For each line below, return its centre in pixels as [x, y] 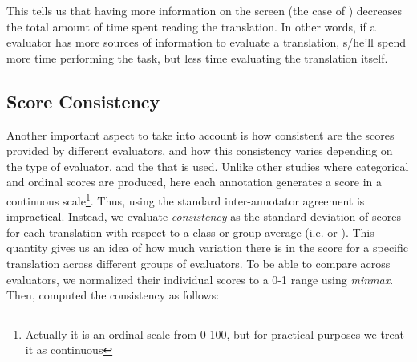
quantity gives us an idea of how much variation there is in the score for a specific [208, 248]
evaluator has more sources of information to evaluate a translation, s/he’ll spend [206, 42]
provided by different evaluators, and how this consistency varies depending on [200, 150]
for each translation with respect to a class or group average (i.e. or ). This [190, 232]
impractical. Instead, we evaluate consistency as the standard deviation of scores [204, 216]
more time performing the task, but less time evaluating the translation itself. [197, 57]
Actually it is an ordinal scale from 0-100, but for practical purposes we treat [215, 334]
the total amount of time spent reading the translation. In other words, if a [191, 26]
